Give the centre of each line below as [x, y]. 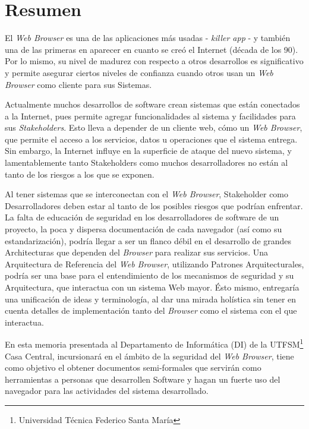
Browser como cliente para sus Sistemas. [78, 84]
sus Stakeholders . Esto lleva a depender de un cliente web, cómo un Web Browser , [154, 127]
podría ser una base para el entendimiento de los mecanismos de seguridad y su [149, 275]
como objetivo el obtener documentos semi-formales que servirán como [133, 368]
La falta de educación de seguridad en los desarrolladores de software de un [142, 217]
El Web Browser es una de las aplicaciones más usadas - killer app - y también [148, 38]
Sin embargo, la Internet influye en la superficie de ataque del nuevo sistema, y [148, 151]
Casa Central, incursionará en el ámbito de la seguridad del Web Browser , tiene [149, 356]
